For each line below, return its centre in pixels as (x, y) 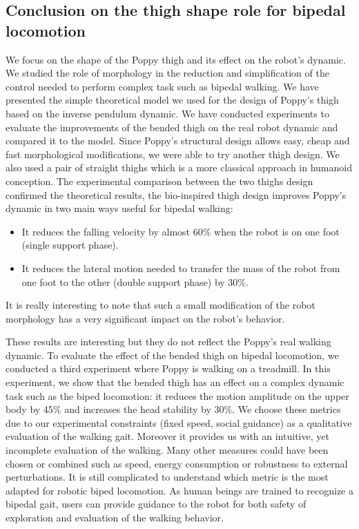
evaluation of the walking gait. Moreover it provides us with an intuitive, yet (167, 436)
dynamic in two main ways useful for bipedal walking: (119, 208)
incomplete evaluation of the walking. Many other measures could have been (167, 450)
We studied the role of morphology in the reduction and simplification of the (167, 73)
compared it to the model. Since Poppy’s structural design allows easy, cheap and (178, 141)
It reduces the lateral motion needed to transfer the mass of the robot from (181, 268)
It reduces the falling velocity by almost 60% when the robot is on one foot (181, 231)
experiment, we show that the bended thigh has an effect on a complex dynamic (175, 382)
